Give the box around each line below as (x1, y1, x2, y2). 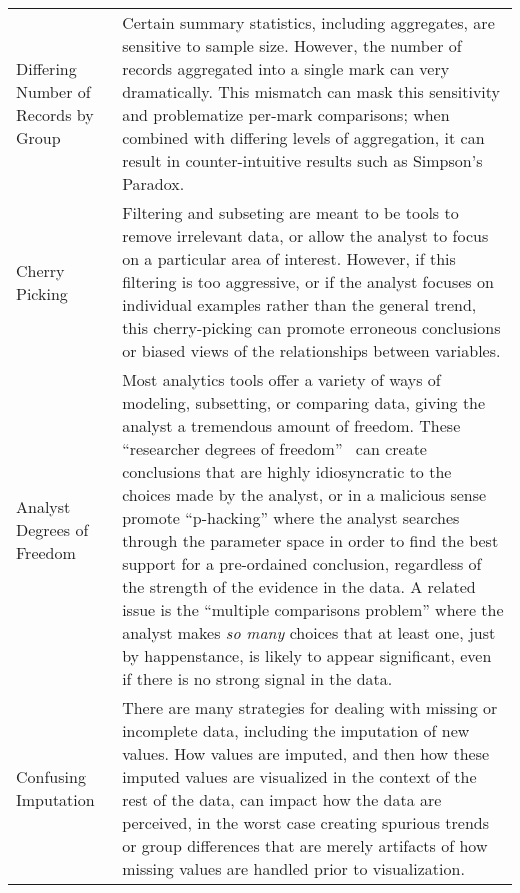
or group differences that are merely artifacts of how (122, 834, 488, 857)
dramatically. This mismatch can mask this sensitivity (122, 80, 501, 103)
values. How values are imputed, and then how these (122, 742, 490, 765)
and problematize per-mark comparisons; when (122, 103, 450, 126)
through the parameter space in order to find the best (122, 529, 499, 552)
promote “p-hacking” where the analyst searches (122, 506, 460, 529)
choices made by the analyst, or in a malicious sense (122, 483, 487, 506)
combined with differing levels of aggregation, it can (122, 126, 485, 149)
